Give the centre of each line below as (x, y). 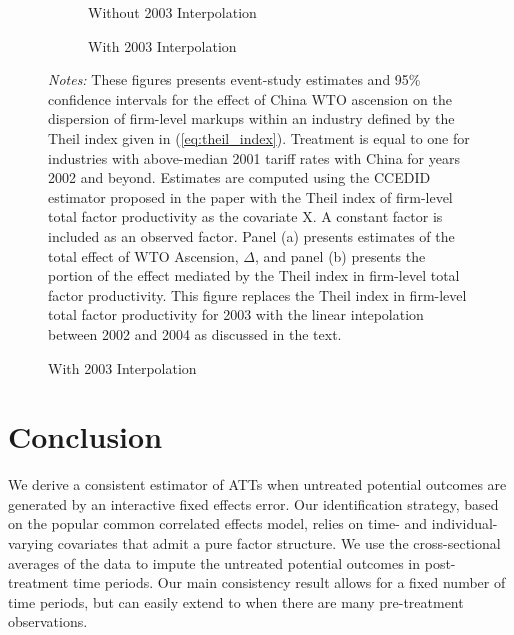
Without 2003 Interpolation (172, 12)
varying (31, 543)
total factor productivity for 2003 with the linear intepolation (236, 314)
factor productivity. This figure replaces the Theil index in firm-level (257, 294)
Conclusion (85, 436)
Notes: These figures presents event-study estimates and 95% (234, 79)
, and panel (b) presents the (340, 255)
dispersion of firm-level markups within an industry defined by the (251, 118)
